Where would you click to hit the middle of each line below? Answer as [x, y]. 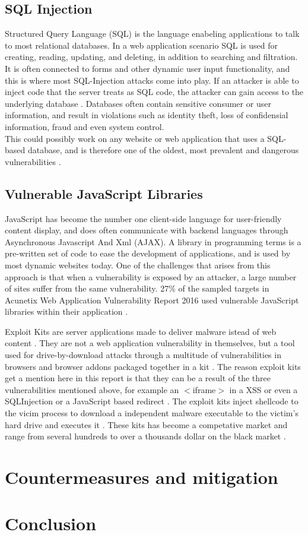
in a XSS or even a [263, 389]
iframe [204, 389]
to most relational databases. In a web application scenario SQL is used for [142, 45]
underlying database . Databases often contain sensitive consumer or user [138, 103]
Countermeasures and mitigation [142, 477]
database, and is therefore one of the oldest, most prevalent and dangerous [163, 150]
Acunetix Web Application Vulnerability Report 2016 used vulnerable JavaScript [152, 300]
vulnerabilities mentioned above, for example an [92, 389]
